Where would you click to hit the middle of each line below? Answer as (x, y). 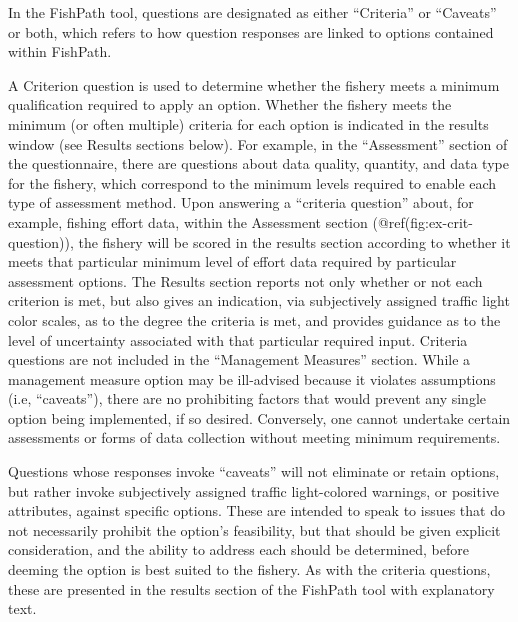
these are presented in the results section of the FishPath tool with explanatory (251, 588)
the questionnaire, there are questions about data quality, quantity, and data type (258, 163)
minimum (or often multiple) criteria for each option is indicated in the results (248, 123)
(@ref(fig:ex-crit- (422, 221)
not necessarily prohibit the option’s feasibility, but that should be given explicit (254, 529)
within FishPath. (60, 51)
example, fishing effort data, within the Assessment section (188, 221)
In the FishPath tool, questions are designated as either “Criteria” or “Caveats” (252, 12)
